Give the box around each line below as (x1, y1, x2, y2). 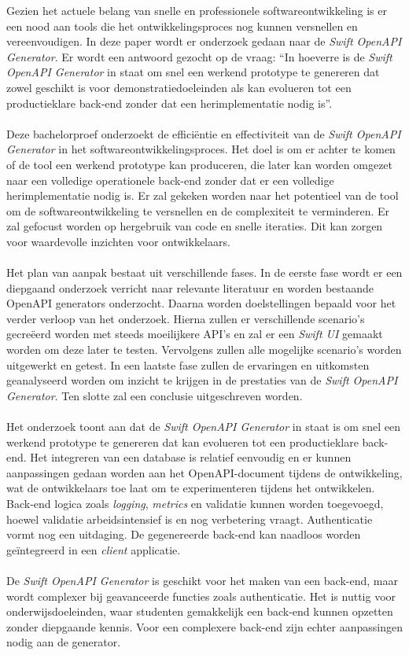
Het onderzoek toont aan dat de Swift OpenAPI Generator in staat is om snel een (6, 418, 400, 435)
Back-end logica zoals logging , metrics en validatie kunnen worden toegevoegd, (6, 495, 384, 511)
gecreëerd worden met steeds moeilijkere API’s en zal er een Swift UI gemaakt (6, 326, 383, 342)
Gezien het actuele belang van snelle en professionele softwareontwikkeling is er (6, 2, 387, 18)
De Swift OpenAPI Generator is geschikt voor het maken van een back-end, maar (6, 572, 398, 588)
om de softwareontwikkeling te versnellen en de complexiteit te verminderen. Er (6, 202, 390, 219)
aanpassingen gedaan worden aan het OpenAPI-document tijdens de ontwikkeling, (6, 464, 403, 480)
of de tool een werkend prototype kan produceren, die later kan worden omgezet (6, 156, 393, 172)
